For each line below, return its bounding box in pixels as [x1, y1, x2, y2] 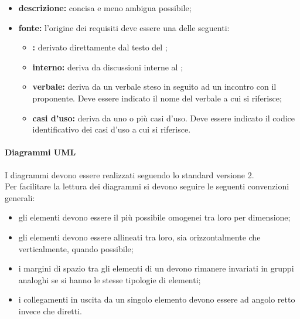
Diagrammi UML [5, 146, 76, 158]
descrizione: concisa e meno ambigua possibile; [18, 2, 192, 13]
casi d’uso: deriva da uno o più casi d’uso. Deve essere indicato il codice [32, 111, 295, 124]
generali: [5, 191, 35, 203]
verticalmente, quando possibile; [18, 242, 134, 254]
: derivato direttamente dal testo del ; [32, 41, 168, 53]
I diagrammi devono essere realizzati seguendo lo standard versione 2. [5, 168, 254, 181]
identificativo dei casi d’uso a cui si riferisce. [32, 123, 191, 135]
